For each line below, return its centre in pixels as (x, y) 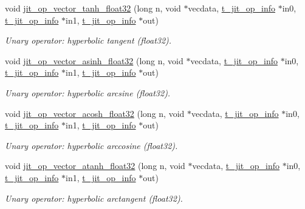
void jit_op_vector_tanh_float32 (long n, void (93, 8)
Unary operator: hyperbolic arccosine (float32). (91, 145)
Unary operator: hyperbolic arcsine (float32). (88, 92)
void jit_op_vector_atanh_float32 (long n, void (95, 166)
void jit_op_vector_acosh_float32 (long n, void (95, 113)
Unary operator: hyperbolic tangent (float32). (88, 40)
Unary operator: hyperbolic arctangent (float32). (94, 198)
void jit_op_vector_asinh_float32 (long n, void (94, 60)
